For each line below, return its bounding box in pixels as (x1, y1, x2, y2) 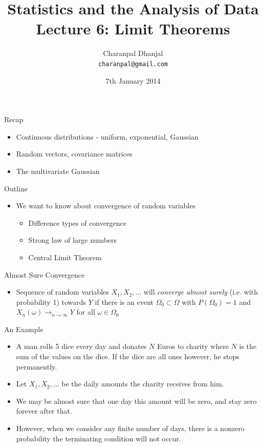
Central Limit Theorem (28, 251, 102, 262)
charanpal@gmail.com (98, 60, 168, 68)
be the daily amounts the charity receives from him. (61, 378, 224, 389)
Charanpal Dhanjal (103, 48, 163, 59)
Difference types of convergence (28, 217, 126, 228)
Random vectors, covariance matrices (16, 148, 133, 159)
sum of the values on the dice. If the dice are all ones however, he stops (16, 351, 239, 362)
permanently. (16, 361, 57, 372)
